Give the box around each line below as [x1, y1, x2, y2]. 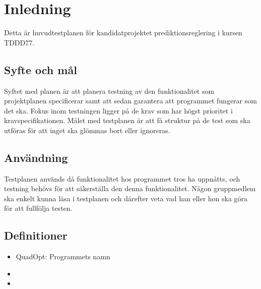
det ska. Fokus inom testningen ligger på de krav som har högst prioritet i [4, 105, 233, 115]
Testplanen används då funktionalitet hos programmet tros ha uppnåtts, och [4, 173, 240, 184]
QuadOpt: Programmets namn [16, 251, 110, 262]
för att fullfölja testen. [4, 203, 73, 213]
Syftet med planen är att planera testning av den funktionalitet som [4, 85, 215, 96]
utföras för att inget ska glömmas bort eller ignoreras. [4, 125, 170, 135]
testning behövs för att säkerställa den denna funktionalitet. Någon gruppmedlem [4, 183, 256, 194]
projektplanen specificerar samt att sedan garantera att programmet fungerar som [4, 95, 257, 106]
